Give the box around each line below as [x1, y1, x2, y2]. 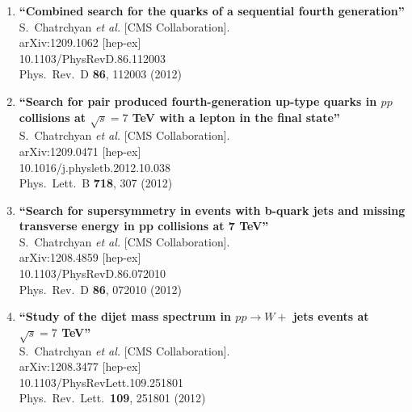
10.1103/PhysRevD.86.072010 [19, 265, 166, 282]
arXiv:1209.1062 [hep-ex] [19, 34, 141, 51]
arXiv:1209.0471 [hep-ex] [19, 142, 141, 159]
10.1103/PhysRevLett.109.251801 [19, 373, 184, 390]
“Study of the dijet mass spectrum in [19, 308, 231, 325]
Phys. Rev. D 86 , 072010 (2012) [19, 280, 182, 297]
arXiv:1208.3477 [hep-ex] [19, 358, 141, 375]
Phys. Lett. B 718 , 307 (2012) [19, 174, 173, 191]
